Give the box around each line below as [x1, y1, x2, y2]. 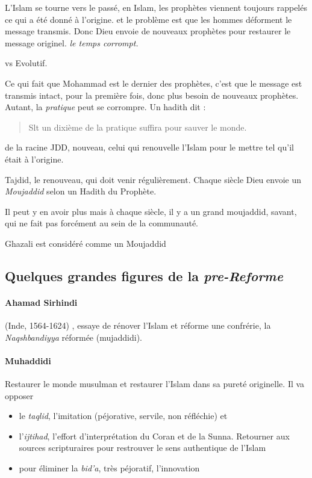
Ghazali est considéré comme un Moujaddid [5, 237, 166, 249]
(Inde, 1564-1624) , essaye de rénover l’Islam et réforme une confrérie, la [5, 319, 271, 332]
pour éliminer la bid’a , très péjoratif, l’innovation [19, 462, 200, 474]
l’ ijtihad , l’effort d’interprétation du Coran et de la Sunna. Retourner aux [19, 429, 290, 442]
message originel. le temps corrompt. [5, 36, 139, 49]
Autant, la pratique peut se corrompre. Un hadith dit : [5, 101, 206, 113]
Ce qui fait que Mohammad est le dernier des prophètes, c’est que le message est [5, 76, 302, 89]
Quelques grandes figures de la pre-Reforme [5, 266, 283, 285]
